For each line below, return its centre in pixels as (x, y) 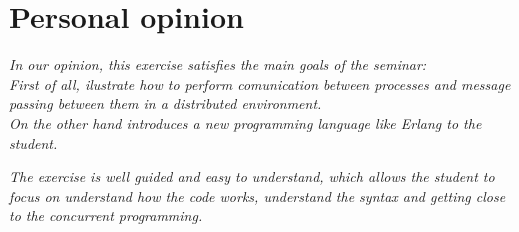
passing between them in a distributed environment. (165, 103)
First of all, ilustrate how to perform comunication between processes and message (260, 83)
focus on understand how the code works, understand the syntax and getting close (257, 195)
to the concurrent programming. (106, 215)
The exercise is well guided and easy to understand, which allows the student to (252, 176)
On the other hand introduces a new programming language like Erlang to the (245, 122)
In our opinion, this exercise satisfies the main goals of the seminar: (218, 64)
